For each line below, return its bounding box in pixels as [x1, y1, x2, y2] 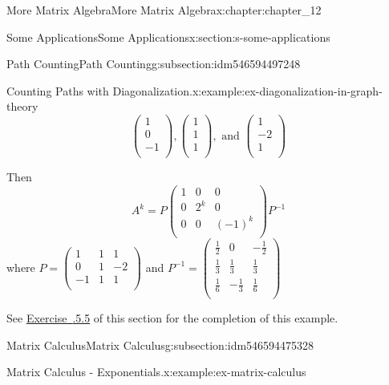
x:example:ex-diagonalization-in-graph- [192, 82, 383, 99]
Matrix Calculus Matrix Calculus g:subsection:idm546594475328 [6, 336, 314, 353]
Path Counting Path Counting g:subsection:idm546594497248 [6, 55, 301, 72]
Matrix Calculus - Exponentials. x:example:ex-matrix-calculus [6, 363, 306, 380]
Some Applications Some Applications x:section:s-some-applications [6, 28, 330, 45]
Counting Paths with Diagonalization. [6, 82, 192, 99]
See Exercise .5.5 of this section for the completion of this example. [6, 310, 338, 326]
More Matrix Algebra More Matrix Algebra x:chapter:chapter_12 [6, 2, 322, 18]
